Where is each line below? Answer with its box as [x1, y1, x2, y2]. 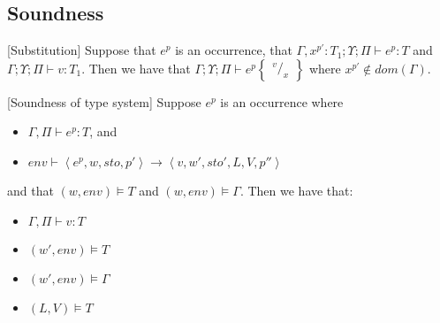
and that [7, 181, 54, 199]
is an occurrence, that [175, 41, 292, 59]
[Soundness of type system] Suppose [7, 92, 201, 111]
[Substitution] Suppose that [7, 41, 156, 59]
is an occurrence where [220, 92, 344, 111]
